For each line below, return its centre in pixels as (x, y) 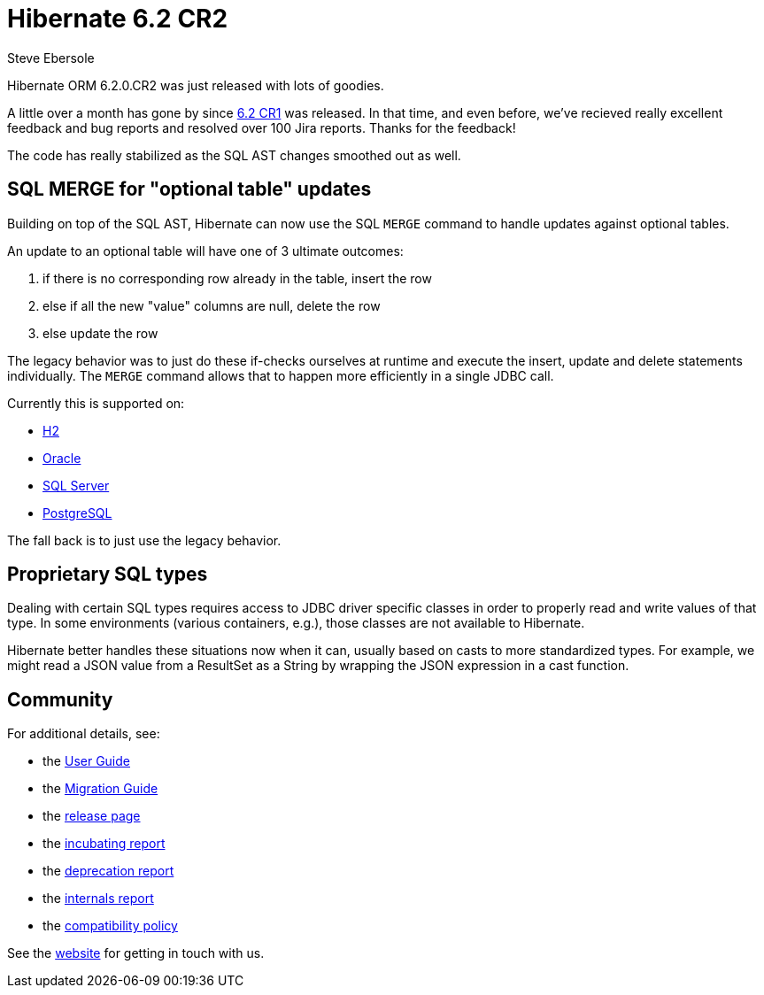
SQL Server (76, 485)
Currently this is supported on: (96, 403)
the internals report (98, 899)
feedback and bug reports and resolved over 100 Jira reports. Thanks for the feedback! (262, 127)
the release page (92, 816)
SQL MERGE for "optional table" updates (189, 189)
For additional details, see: (84, 734)
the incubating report (104, 844)
